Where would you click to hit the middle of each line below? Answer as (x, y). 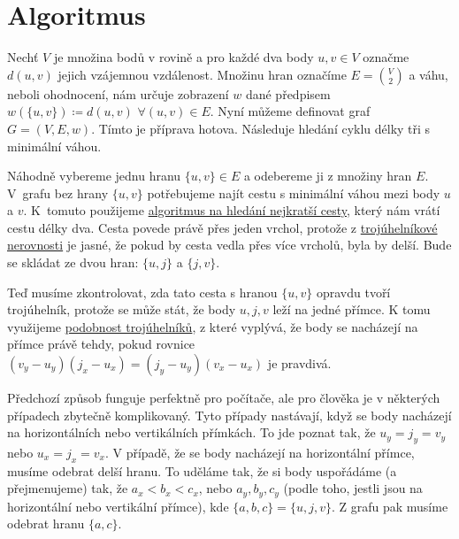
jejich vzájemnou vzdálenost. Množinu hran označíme (202, 74)
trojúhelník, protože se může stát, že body (122, 309)
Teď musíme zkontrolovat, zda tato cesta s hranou (142, 292)
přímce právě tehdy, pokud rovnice (101, 344)
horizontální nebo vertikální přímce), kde (118, 506)
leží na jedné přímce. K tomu (352, 309)
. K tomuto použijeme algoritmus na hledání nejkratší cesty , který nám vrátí (232, 210)
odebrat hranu (46, 524)
